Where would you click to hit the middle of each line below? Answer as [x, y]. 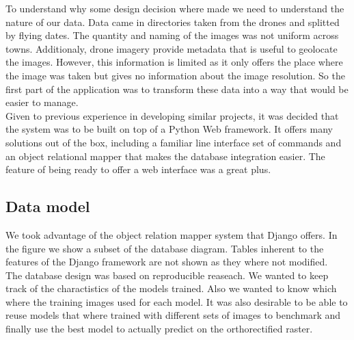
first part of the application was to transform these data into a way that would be [177, 89]
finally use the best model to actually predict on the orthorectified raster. [159, 329]
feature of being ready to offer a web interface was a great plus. [138, 169]
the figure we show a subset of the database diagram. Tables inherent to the [165, 248]
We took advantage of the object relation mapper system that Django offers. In [172, 234]
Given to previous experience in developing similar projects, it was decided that [172, 115]
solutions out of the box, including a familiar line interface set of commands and [174, 142]
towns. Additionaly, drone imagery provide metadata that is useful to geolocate [172, 48]
